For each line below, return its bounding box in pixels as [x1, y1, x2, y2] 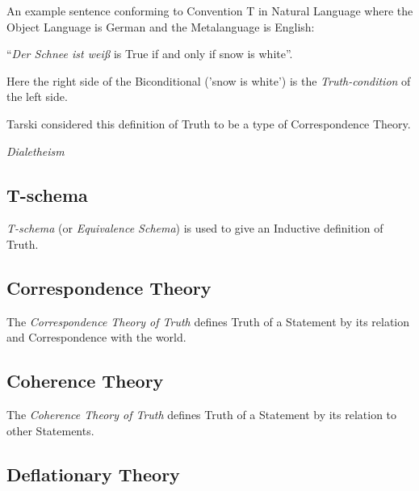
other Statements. [6, 422, 94, 439]
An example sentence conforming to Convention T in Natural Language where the [6, 2, 413, 19]
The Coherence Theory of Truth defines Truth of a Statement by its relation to [6, 406, 397, 423]
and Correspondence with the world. [6, 329, 186, 346]
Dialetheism [6, 142, 65, 159]
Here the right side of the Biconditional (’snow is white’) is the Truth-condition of [6, 72, 411, 89]
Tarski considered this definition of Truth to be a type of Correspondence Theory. [6, 115, 411, 132]
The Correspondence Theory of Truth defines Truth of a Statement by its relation [6, 313, 410, 329]
